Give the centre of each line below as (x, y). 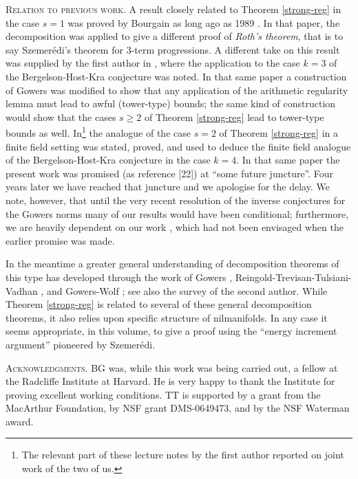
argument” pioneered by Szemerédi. (81, 344)
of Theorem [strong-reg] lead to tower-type (234, 116)
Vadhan (22, 290)
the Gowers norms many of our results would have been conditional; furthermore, (177, 213)
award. (20, 421)
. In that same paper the (288, 160)
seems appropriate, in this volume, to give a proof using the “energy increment (171, 331)
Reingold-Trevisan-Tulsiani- (293, 277)
